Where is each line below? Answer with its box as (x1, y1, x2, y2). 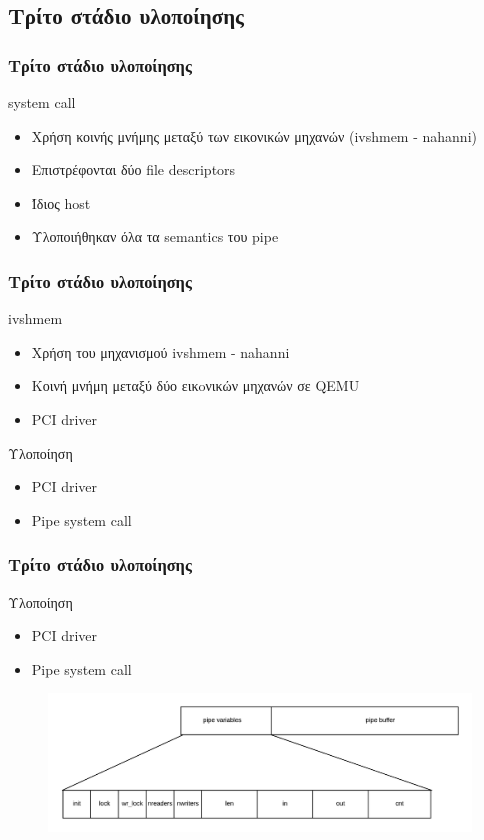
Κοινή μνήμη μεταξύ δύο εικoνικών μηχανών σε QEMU (31, 375, 360, 396)
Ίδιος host (31, 192, 91, 213)
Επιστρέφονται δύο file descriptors (31, 159, 236, 180)
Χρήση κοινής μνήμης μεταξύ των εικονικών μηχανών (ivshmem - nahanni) (31, 125, 477, 146)
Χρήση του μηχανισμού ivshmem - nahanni (31, 341, 290, 362)
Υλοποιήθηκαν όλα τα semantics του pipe (31, 226, 279, 247)
